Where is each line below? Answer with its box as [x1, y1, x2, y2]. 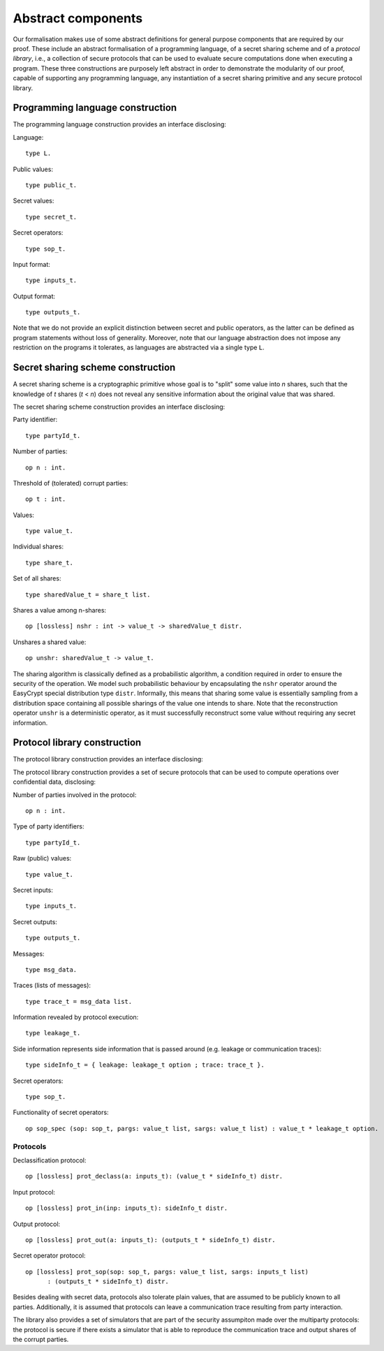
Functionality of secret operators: [13, 1108, 109, 1117]
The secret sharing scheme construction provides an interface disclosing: [13, 402, 226, 411]
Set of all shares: [13, 574, 61, 583]
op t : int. [25, 495, 66, 503]
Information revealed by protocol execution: [13, 1013, 139, 1021]
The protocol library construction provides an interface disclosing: [13, 755, 204, 764]
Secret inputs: [13, 886, 54, 894]
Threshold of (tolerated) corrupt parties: [13, 479, 128, 487]
